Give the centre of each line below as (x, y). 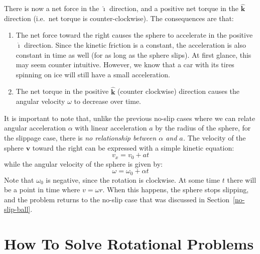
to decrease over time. (108, 101)
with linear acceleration (111, 128)
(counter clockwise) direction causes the (179, 91)
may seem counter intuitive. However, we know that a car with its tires (125, 65)
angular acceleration (35, 128)
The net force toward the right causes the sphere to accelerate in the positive (134, 35)
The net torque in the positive (62, 91)
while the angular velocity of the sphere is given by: (84, 163)
